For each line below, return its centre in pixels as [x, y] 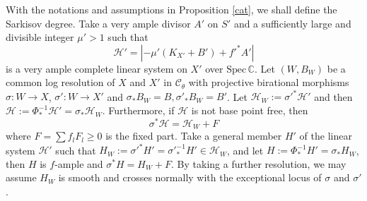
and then [333, 96]
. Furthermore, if [138, 110]
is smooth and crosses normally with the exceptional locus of [190, 177]
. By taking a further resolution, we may [259, 163]
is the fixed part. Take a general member [194, 136]
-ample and [79, 163]
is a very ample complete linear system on [97, 68]
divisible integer [40, 37]
